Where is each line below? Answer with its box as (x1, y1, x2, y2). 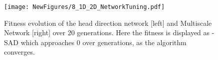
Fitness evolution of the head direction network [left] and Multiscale (4, 17, 212, 28)
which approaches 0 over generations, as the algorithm (20, 37, 187, 47)
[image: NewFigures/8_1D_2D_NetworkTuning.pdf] (4, 3, 165, 10)
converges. (4, 47, 35, 57)
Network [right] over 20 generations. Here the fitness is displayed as (4, 27, 210, 38)
